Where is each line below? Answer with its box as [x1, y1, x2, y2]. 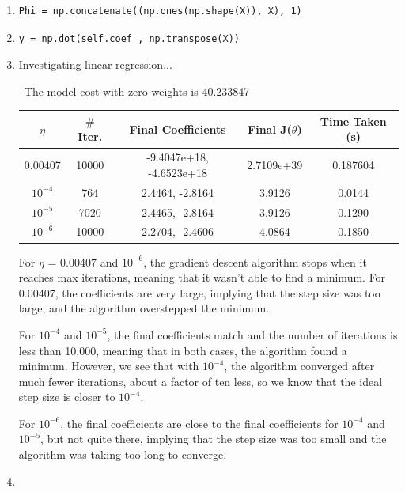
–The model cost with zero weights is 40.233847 [18, 82, 250, 99]
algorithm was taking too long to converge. [18, 446, 227, 463]
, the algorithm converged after [224, 358, 375, 374]
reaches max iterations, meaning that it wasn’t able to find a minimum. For [18, 269, 386, 286]
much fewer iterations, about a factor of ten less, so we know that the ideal [18, 373, 383, 389]
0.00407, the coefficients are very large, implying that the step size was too [18, 284, 380, 301]
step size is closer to [18, 388, 115, 405]
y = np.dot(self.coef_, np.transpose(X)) [18, 32, 240, 44]
